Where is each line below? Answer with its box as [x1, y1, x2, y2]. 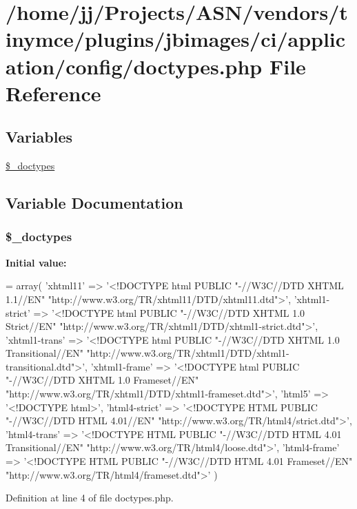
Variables [6, 126, 73, 147]
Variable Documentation [6, 192, 183, 214]
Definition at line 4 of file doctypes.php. [6, 490, 174, 505]
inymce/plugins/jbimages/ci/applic [6, 25, 346, 53]
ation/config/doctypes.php [6, 52, 263, 80]
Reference [6, 79, 101, 107]
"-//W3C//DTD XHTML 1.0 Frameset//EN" [6, 373, 199, 387]
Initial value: [6, 255, 67, 269]
